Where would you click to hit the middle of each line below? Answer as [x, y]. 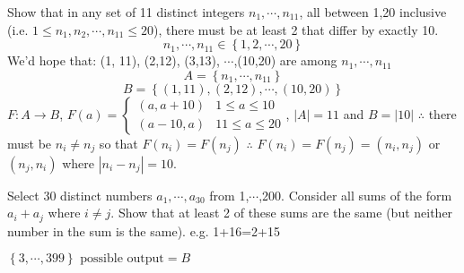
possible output [122, 259]
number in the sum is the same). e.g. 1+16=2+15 [144, 230]
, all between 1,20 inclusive [373, 12]
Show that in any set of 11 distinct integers [126, 12]
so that [118, 143]
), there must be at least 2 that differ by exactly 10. [296, 29]
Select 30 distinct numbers [80, 195]
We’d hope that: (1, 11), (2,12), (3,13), [114, 60]
